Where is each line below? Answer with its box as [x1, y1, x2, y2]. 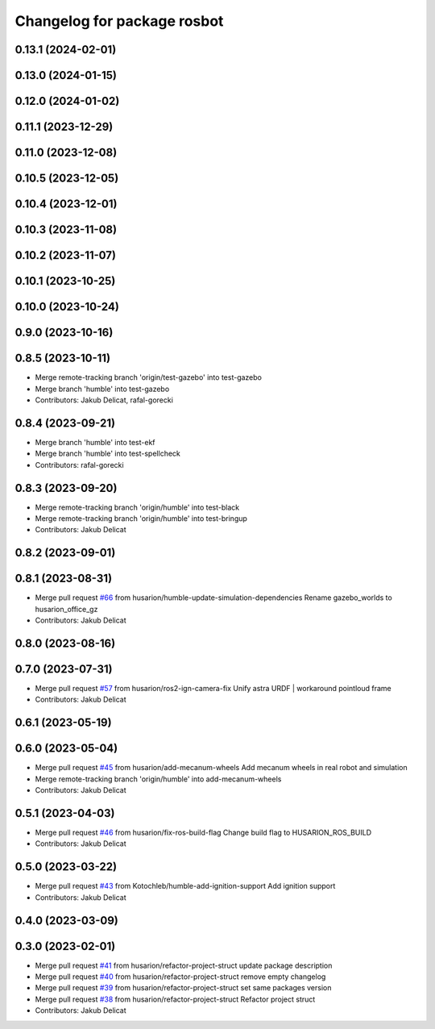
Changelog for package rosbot [14, 12, 224, 30]
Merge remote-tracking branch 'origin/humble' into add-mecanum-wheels [35, 774, 282, 784]
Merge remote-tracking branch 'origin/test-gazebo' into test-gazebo [35, 373, 262, 382]
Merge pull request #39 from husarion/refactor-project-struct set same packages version [35, 983, 332, 993]
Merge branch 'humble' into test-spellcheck [35, 448, 180, 459]
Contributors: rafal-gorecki [35, 460, 124, 469]
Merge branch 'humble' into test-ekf [35, 437, 155, 447]
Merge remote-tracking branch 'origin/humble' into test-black [35, 502, 240, 512]
